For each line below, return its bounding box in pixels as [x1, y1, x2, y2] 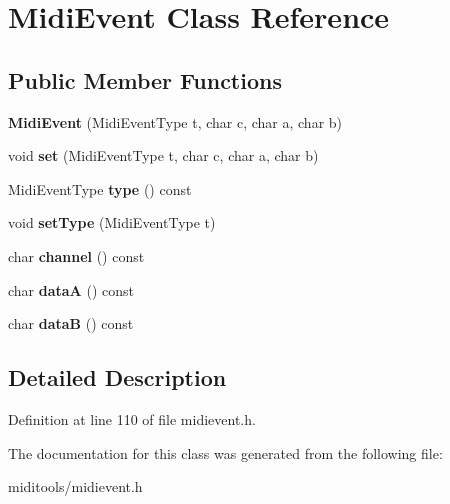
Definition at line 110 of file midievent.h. [8, 408, 256, 429]
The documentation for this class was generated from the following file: [8, 442, 443, 463]
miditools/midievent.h [8, 476, 143, 497]
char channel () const [8, 245, 145, 266]
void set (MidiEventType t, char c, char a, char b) [8, 145, 319, 166]
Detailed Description [8, 362, 227, 393]
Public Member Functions [8, 64, 282, 95]
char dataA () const [8, 279, 134, 300]
